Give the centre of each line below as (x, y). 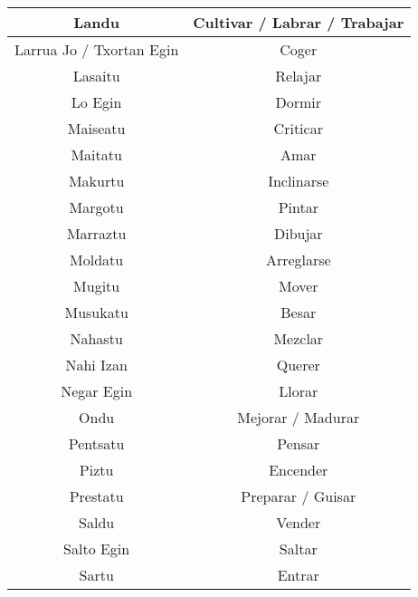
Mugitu (97, 286)
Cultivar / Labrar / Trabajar (299, 22)
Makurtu (96, 181)
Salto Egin (97, 549)
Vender (299, 522)
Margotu (96, 207)
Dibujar (298, 233)
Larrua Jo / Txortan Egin (97, 49)
